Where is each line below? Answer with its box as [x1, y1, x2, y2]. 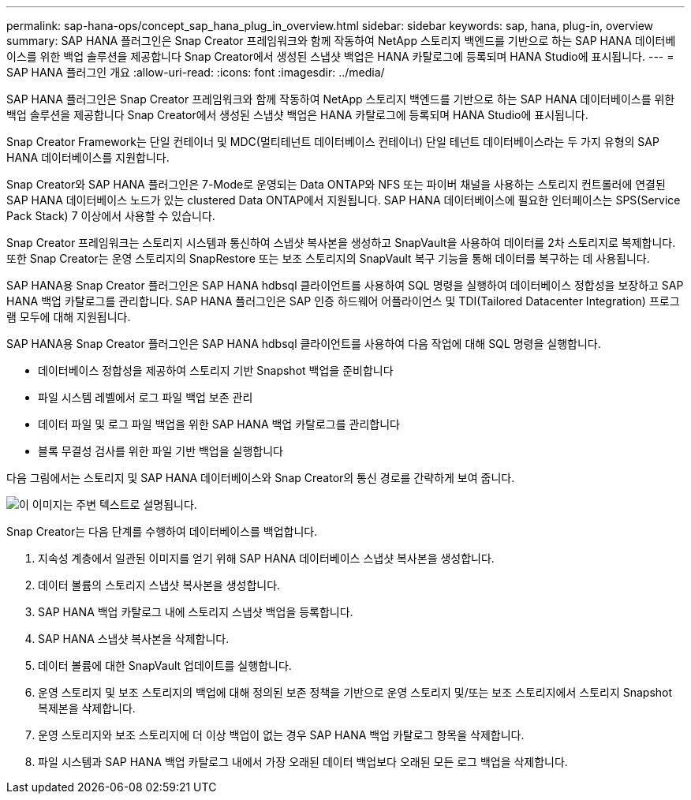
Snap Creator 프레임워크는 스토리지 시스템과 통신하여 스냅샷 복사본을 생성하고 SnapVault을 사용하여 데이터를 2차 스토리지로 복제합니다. [6, 236, 676, 249]
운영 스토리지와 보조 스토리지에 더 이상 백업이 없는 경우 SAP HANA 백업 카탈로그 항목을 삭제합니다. [38, 728, 525, 742]
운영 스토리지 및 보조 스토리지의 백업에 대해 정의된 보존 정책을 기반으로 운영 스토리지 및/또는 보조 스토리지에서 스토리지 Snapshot [38, 686, 673, 699]
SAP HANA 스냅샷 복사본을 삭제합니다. [38, 632, 230, 645]
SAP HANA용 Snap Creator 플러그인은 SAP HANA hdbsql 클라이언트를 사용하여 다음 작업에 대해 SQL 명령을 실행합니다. [6, 337, 601, 350]
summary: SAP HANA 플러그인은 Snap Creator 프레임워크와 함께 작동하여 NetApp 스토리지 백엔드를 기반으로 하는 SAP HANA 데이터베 [6, 34, 676, 47]
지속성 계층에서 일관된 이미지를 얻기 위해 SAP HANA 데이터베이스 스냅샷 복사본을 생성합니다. [38, 551, 495, 565]
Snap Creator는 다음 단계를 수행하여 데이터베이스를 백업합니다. [6, 525, 318, 538]
